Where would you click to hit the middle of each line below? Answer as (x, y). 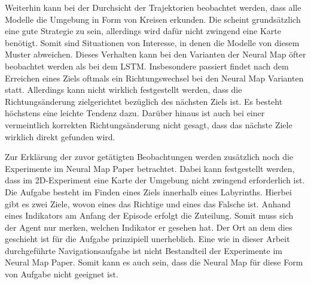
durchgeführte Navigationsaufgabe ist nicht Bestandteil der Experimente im (144, 250)
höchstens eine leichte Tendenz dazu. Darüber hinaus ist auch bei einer (135, 113)
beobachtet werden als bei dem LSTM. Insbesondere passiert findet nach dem (147, 66)
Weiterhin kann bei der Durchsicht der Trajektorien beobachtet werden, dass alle (153, 7)
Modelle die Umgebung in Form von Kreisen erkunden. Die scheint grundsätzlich (153, 19)
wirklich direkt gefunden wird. (60, 136)
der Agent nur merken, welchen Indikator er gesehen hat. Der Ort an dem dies (149, 227)
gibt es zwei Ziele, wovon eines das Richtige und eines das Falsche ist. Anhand (148, 203)
